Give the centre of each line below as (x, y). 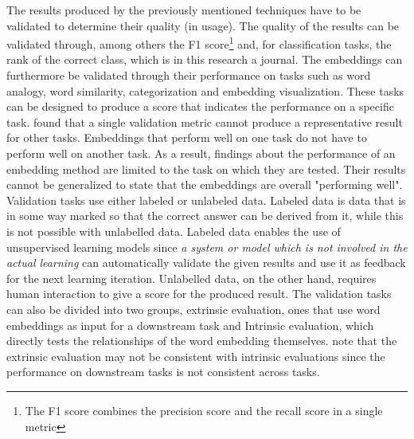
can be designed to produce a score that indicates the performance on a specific (200, 106)
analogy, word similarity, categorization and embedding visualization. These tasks (205, 90)
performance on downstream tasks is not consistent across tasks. (163, 372)
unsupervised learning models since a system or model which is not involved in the (207, 247)
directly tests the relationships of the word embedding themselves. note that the (202, 341)
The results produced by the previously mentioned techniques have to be (184, 10)
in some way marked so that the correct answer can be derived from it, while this (205, 216)
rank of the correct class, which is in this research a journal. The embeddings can (205, 59)
